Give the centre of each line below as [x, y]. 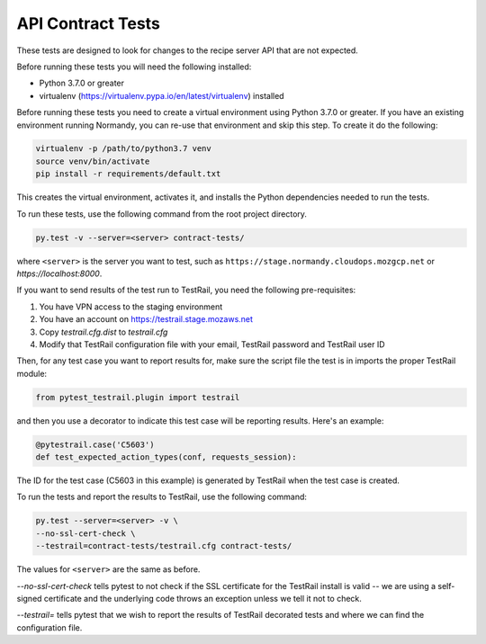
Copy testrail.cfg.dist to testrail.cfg [103, 332]
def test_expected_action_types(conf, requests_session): [166, 457]
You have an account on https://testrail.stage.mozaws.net [146, 319]
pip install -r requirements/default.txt [128, 174]
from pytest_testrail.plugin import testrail [138, 397]
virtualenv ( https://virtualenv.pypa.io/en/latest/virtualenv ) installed [162, 95]
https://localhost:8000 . [59, 273]
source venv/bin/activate [93, 161]
